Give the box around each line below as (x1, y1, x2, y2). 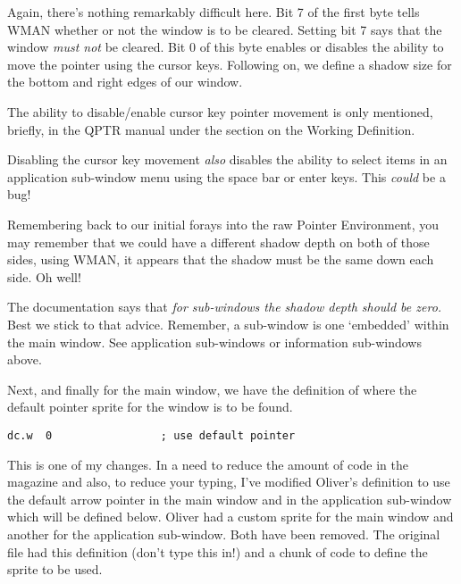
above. (7, 350, 42, 369)
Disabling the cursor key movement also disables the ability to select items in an (7, 150, 448, 169)
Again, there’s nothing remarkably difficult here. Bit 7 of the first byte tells (7, 3, 420, 21)
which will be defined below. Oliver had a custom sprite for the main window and (7, 507, 454, 526)
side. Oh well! (7, 267, 81, 286)
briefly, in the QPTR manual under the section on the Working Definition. (7, 120, 415, 138)
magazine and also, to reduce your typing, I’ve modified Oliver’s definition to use (7, 472, 450, 491)
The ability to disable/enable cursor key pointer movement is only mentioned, (7, 102, 433, 121)
